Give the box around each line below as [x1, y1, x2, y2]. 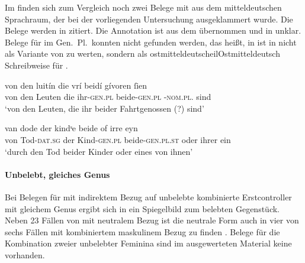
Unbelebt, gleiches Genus [5, 168, 110, 180]
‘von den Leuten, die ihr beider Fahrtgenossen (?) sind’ [5, 102, 204, 114]
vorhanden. [5, 248, 45, 261]
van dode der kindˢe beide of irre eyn [5, 122, 138, 134]
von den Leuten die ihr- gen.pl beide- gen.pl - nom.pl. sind [5, 90, 211, 103]
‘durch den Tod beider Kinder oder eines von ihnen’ [5, 145, 193, 157]
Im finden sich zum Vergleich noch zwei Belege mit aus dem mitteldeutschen [5, 1, 282, 13]
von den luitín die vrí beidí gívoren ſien [5, 79, 147, 91]
